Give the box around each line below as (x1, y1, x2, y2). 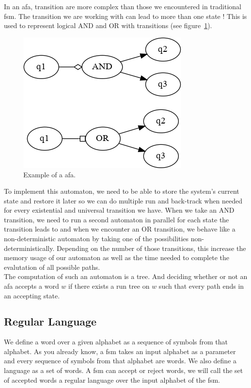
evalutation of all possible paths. (4, 262, 100, 272)
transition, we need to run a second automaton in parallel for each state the (4, 214, 229, 224)
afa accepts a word (4, 280, 59, 291)
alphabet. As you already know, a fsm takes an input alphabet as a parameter (4, 346, 236, 356)
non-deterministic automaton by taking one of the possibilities (4, 233, 189, 243)
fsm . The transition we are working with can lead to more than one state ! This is (4, 11, 247, 21)
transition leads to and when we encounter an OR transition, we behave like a (4, 224, 235, 234)
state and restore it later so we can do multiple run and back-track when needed (4, 195, 242, 205)
